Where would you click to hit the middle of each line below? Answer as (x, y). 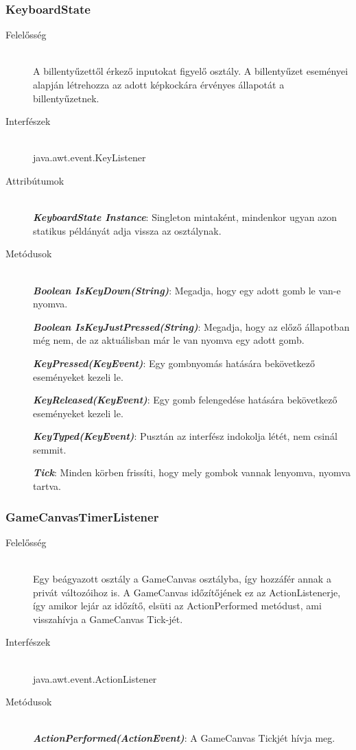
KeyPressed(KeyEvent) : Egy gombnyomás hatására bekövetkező (174, 363)
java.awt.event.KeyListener (90, 157)
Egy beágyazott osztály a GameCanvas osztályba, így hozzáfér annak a (182, 579)
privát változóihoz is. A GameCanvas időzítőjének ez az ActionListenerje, (187, 592)
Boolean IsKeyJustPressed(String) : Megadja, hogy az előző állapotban (191, 326)
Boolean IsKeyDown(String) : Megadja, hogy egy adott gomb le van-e (187, 290)
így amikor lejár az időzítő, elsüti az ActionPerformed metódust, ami (177, 606)
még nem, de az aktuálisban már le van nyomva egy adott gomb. (169, 340)
